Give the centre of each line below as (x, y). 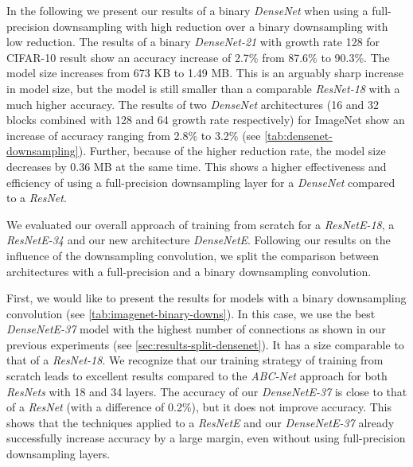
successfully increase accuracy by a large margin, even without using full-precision (206, 438)
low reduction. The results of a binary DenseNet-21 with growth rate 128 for (193, 42)
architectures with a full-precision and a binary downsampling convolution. (189, 271)
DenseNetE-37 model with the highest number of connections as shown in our (196, 329)
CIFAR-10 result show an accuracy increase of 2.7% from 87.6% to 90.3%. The (198, 57)
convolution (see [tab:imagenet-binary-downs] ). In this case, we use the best (191, 313)
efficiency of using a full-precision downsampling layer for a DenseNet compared (201, 182)
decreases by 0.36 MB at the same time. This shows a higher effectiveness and (197, 166)
